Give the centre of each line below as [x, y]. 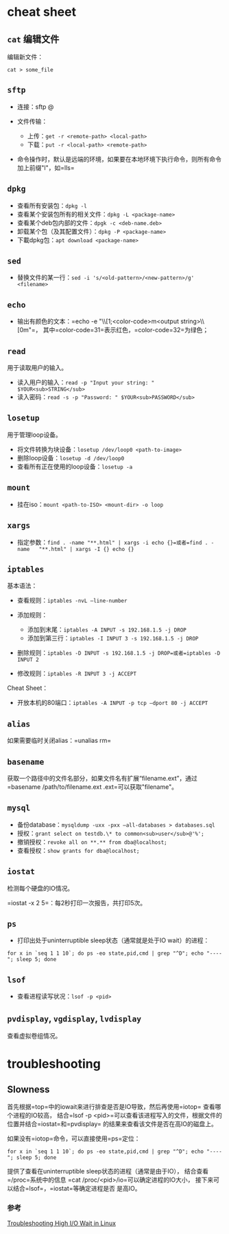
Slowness [28, 1089]
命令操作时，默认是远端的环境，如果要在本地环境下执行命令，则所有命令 [119, 159]
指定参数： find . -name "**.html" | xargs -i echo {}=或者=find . [112, 542]
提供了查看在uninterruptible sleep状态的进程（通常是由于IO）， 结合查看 [108, 1171]
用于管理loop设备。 [34, 435]
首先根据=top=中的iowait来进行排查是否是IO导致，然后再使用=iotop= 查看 [111, 1107]
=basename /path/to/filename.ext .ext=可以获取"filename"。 [93, 787]
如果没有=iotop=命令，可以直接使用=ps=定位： [74, 1138]
